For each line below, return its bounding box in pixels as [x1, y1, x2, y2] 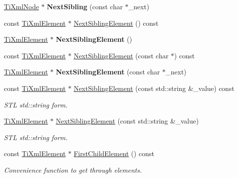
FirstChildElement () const [73, 148, 154, 159]
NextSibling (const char [47, 1, 123, 11]
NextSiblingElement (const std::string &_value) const [73, 83, 235, 93]
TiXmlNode [4, 1, 39, 11]
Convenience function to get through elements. [4, 164, 142, 175]
